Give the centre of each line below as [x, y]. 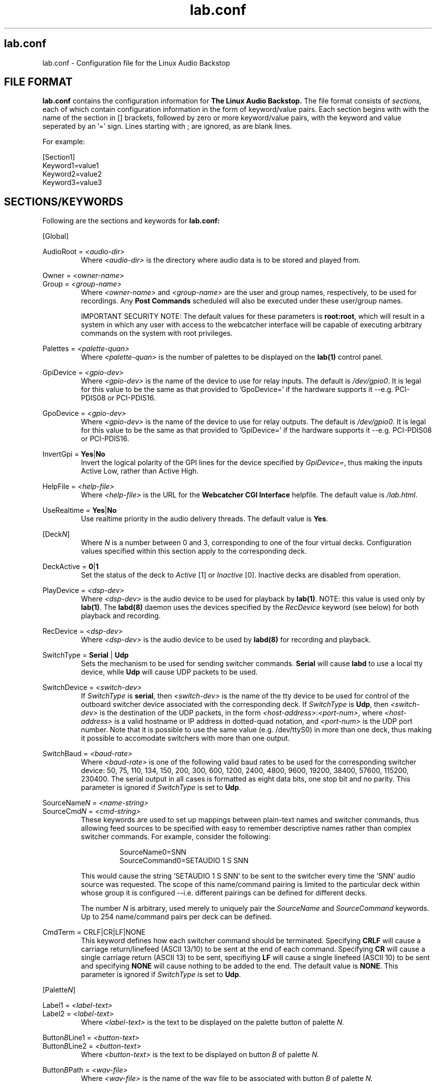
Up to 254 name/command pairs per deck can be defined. [176, 917]
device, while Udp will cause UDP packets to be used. [169, 672]
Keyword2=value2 [72, 174]
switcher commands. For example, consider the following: [176, 837]
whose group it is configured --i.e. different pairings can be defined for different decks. [224, 893]
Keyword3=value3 [72, 183]
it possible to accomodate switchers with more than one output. [185, 738]
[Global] [55, 236]
